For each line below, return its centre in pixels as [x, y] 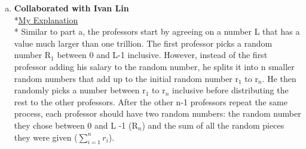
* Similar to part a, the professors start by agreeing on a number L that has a [157, 31]
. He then [279, 78]
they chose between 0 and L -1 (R [76, 125]
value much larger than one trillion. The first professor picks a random [143, 43]
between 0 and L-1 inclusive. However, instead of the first [162, 55]
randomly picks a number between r [80, 90]
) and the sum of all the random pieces [213, 125]
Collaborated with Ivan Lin [71, 8]
